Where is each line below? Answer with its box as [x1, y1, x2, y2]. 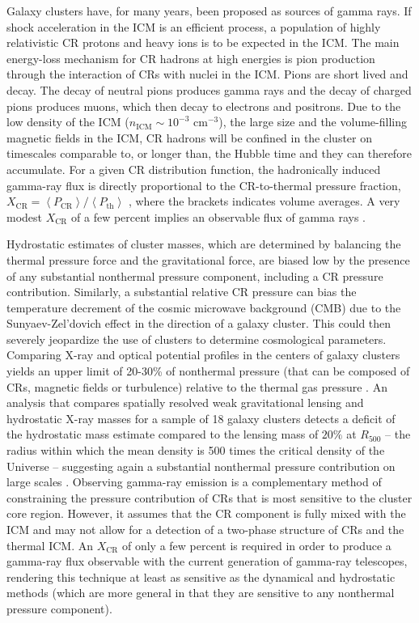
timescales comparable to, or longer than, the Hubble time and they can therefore [6, 145, 412, 162]
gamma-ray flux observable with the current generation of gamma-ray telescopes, [6, 553, 408, 570]
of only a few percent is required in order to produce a [121, 536, 391, 553]
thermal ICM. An [6, 536, 93, 553]
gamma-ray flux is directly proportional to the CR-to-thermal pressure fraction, [6, 176, 401, 193]
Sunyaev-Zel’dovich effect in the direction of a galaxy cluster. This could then [6, 315, 391, 332]
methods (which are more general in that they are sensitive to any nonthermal [6, 584, 395, 601]
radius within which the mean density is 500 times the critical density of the [6, 442, 385, 459]
